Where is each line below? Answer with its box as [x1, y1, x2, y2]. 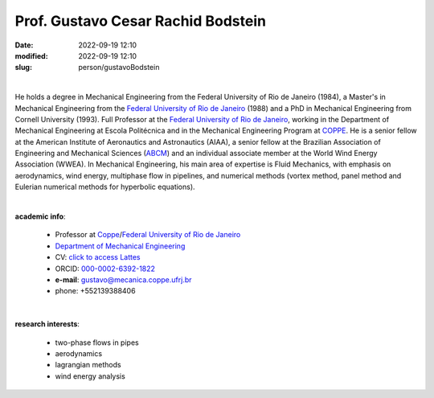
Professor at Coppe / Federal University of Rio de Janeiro [55, 230, 241, 240]
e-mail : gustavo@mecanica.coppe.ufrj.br [55, 274, 192, 285]
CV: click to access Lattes [55, 252, 141, 262]
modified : [14, 51, 48, 60]
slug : [14, 63, 32, 72]
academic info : [14, 211, 66, 221]
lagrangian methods [55, 360, 121, 370]
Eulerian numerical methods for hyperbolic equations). [14, 182, 196, 192]
